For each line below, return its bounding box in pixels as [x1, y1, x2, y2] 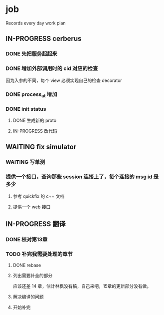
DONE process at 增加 [5, 91, 57, 99]
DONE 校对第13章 [5, 236, 48, 243]
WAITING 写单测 [5, 159, 45, 166]
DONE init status [5, 105, 46, 112]
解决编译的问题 [12, 294, 44, 300]
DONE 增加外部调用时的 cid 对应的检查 [5, 65, 98, 72]
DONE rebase [12, 262, 41, 268]
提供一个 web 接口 [12, 204, 51, 210]
